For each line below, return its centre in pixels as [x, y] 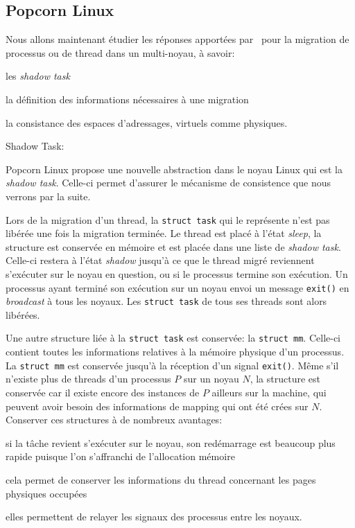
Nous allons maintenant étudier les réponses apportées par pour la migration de [177, 39]
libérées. [23, 314]
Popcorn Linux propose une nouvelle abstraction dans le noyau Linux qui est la [174, 169]
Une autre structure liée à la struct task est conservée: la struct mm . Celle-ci [173, 338]
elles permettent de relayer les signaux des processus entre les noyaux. [154, 517]
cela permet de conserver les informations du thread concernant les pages [161, 479]
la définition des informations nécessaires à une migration [127, 99]
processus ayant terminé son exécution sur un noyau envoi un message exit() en [177, 287]
